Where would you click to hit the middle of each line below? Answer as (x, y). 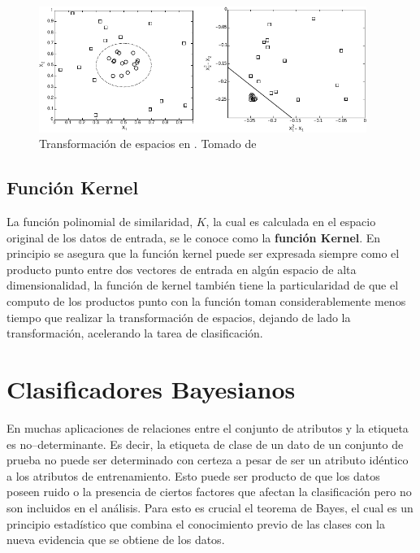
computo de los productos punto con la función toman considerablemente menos (206, 301)
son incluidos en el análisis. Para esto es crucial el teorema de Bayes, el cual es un (210, 507)
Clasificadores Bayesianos (151, 389)
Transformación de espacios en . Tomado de (148, 144)
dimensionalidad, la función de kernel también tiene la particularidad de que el (203, 285)
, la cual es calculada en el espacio (291, 222)
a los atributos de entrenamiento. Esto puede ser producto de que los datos (193, 475)
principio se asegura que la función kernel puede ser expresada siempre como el (203, 253)
